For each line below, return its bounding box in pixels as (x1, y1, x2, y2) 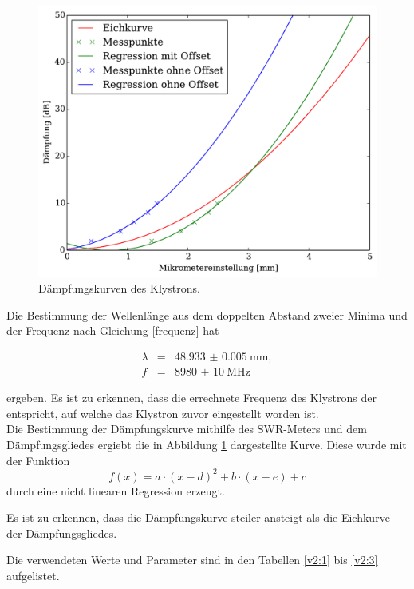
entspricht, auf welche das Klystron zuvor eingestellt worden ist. (6, 404, 319, 421)
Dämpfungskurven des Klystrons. (38, 280, 200, 296)
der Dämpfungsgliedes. (6, 524, 117, 541)
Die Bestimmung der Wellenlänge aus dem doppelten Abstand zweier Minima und (6, 306, 408, 323)
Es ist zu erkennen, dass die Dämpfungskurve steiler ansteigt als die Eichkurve (6, 509, 390, 526)
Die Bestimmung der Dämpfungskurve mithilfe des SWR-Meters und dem (6, 420, 367, 437)
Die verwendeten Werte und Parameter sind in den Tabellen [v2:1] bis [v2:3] (6, 551, 378, 568)
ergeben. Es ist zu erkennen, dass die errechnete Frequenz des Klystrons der (6, 389, 377, 406)
